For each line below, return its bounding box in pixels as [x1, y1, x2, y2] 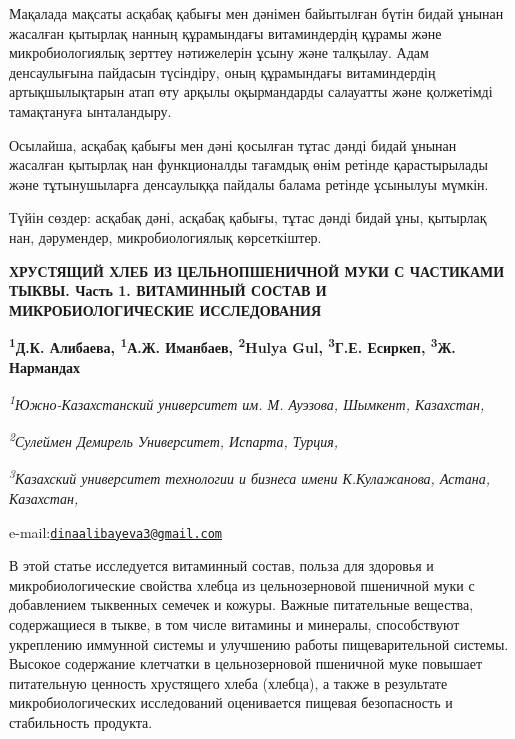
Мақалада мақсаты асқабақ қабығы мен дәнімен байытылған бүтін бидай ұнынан [9, 3, 504, 23]
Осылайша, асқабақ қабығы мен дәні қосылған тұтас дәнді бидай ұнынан [9, 134, 457, 155]
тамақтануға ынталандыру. [9, 100, 172, 121]
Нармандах [9, 356, 81, 377]
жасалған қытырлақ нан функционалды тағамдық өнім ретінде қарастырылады [9, 154, 488, 175]
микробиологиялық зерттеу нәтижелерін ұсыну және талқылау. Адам [9, 42, 429, 63]
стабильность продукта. [9, 711, 153, 732]
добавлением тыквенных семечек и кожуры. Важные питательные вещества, [9, 594, 474, 615]
